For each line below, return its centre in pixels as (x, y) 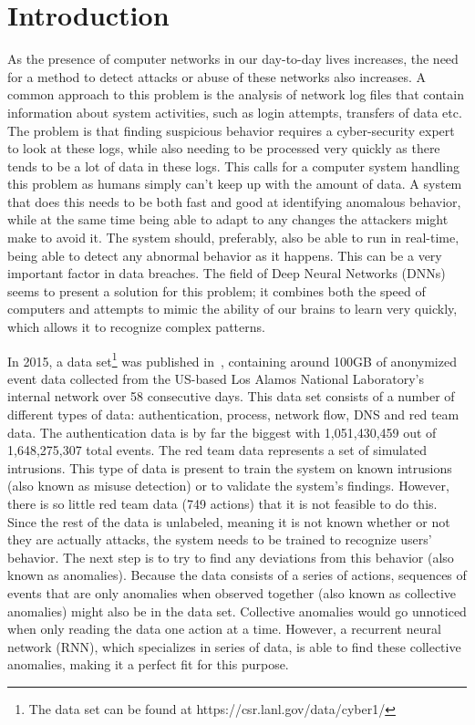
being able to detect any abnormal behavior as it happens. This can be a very (225, 255)
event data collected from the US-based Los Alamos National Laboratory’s (216, 378)
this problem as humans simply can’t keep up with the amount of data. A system (235, 184)
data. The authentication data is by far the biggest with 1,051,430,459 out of (222, 432)
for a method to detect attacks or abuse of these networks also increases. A (217, 76)
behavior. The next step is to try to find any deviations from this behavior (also (231, 557)
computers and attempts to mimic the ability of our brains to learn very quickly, (232, 309)
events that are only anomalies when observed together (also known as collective (232, 593)
